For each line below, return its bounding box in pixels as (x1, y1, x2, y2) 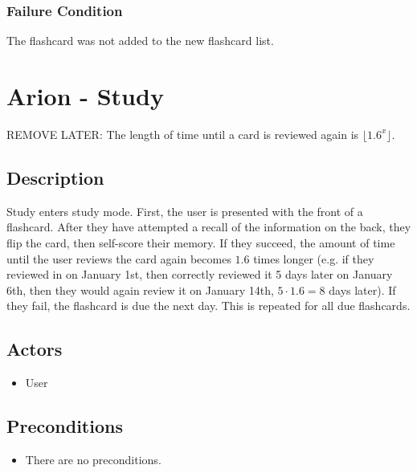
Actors (6, 336, 63, 361)
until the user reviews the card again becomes (6, 250, 231, 267)
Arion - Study (6, 80, 164, 112)
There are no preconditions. (25, 451, 161, 467)
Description (6, 165, 104, 190)
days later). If (329, 281, 396, 298)
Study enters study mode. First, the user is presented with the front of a (6, 202, 363, 219)
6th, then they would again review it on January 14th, (6, 281, 274, 298)
